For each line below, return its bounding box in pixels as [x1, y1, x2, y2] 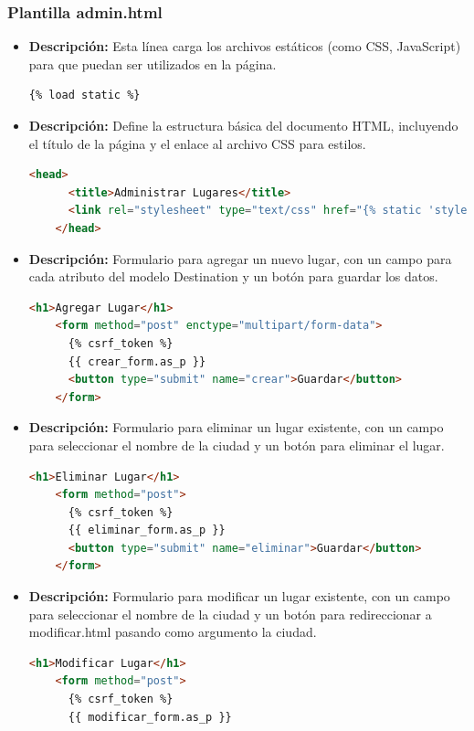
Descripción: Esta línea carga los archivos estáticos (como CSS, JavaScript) [28, 37, 461, 56]
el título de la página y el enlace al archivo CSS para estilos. [28, 133, 366, 153]
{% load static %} [28, 89, 141, 102]
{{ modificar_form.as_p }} [68, 710, 232, 724]
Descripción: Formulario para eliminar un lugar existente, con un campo [28, 418, 444, 437]
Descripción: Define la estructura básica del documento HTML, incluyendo [28, 116, 458, 134]
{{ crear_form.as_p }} [68, 355, 206, 368]
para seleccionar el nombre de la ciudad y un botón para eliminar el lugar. [28, 435, 445, 454]
